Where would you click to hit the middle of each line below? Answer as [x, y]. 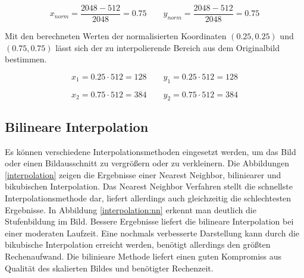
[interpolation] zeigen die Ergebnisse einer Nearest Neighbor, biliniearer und [143, 174]
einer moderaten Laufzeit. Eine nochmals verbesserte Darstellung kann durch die [152, 233]
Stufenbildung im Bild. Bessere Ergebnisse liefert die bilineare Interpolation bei [149, 221]
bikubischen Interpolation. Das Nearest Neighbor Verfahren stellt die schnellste [149, 186]
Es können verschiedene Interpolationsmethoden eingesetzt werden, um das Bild [151, 151]
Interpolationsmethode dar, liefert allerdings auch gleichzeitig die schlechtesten [148, 198]
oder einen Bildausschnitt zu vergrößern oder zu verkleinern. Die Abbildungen [147, 163]
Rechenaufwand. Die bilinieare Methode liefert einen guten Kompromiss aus [143, 256]
